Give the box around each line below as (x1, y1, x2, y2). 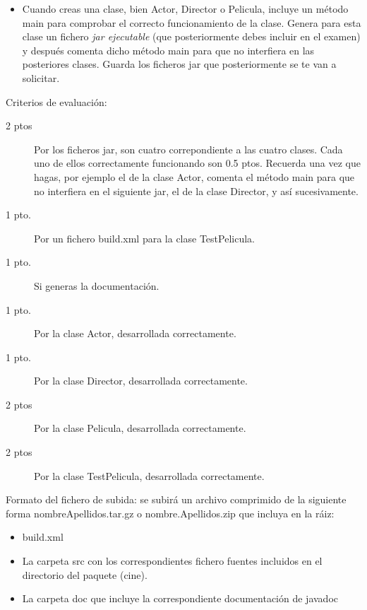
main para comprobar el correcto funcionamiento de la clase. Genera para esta (22, 15, 361, 30)
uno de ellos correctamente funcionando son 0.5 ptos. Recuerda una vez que (34, 156, 361, 170)
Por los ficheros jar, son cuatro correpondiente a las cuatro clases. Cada (34, 141, 343, 156)
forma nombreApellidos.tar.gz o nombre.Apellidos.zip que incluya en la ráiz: (6, 505, 335, 520)
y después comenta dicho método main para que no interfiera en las (22, 42, 315, 57)
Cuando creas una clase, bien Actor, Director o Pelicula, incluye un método (22, 1, 349, 16)
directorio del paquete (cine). (22, 567, 148, 582)
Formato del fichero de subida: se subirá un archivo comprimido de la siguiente (6, 492, 347, 507)
